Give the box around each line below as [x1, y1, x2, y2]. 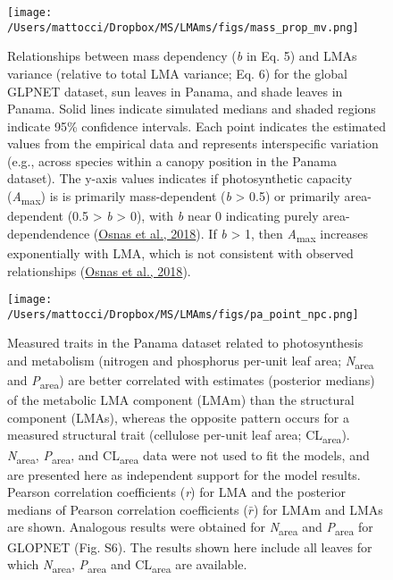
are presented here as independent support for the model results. [7, 465, 361, 483]
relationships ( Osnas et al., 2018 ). [7, 261, 191, 280]
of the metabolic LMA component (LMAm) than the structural [7, 391, 355, 409]
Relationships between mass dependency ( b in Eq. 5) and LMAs [7, 46, 357, 65]
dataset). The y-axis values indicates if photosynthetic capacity [7, 169, 353, 188]
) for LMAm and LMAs [253, 500, 383, 518]
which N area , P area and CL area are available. [7, 555, 247, 576]
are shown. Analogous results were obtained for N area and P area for [7, 517, 373, 539]
